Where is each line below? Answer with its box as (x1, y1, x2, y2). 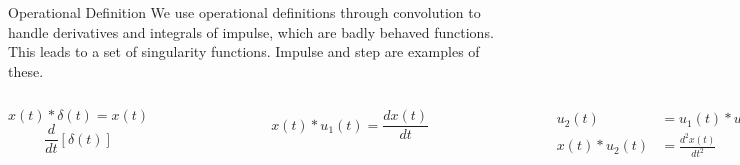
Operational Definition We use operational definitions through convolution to (8, 2, 481, 22)
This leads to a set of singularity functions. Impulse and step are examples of (8, 41, 480, 62)
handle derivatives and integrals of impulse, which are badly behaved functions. (8, 21, 494, 42)
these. (8, 60, 44, 81)
